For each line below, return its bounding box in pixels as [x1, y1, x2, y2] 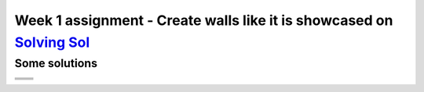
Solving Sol [14, 34, 90, 51]
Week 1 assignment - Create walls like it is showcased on [14, 12, 393, 29]
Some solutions [14, 56, 98, 70]
